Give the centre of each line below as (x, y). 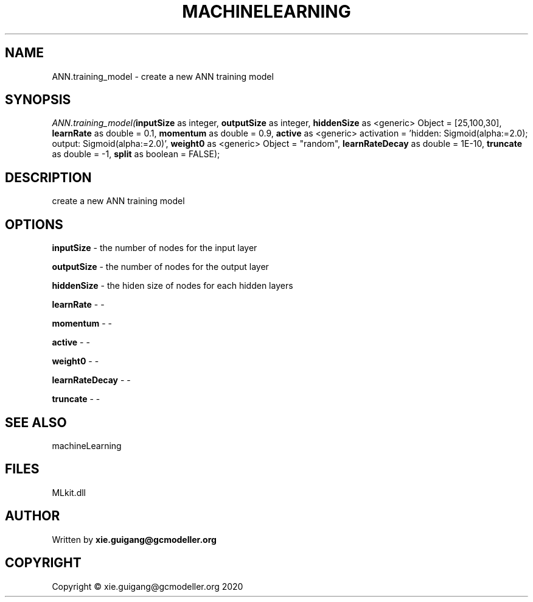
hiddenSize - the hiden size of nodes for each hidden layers (172, 286)
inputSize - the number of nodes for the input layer (155, 248)
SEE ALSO (36, 422)
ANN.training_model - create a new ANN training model (163, 76)
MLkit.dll (69, 492)
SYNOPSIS (38, 100)
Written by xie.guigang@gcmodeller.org (134, 539)
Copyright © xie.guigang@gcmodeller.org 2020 (148, 586)
